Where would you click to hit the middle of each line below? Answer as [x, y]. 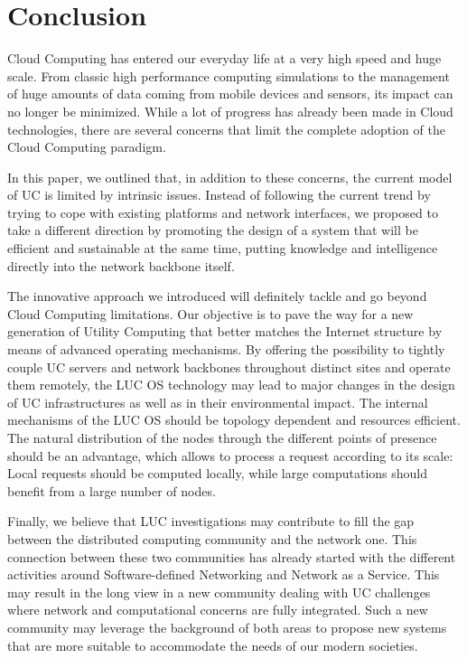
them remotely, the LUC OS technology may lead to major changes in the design [231, 385]
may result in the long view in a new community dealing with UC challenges [219, 592]
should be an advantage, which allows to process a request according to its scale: [230, 455]
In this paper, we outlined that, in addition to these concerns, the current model [230, 177]
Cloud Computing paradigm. [87, 147]
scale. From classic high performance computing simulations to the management [229, 75]
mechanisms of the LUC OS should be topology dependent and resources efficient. [234, 420]
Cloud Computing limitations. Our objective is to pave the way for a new [210, 313]
